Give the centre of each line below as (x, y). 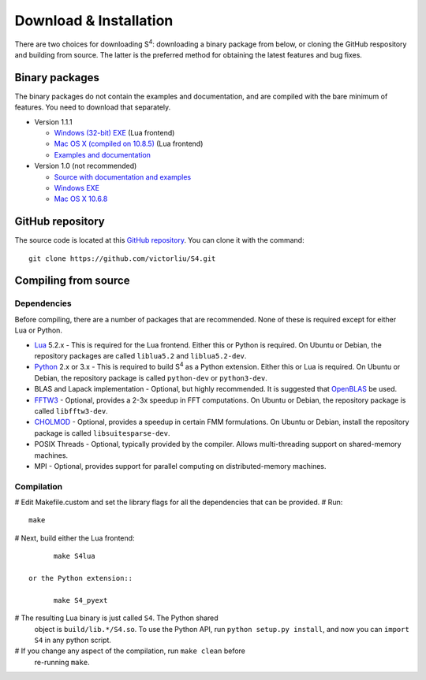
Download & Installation (94, 20)
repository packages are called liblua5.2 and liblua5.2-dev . (140, 355)
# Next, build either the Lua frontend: (75, 538)
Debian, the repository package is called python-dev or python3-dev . (151, 377)
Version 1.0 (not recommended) (86, 166)
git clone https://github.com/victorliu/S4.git (122, 258)
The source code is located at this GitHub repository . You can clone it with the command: (159, 240)
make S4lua (74, 556)
